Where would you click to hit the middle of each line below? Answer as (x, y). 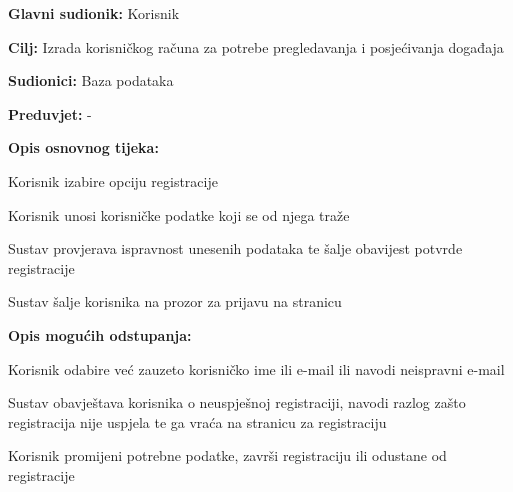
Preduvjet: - (50, 113)
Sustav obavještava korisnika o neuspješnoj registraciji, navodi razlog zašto (237, 402)
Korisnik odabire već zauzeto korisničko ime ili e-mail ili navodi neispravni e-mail (256, 368)
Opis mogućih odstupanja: (100, 334)
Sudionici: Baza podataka (91, 80)
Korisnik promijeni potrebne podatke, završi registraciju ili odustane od (227, 455)
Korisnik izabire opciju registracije (113, 180)
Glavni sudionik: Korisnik (94, 13)
